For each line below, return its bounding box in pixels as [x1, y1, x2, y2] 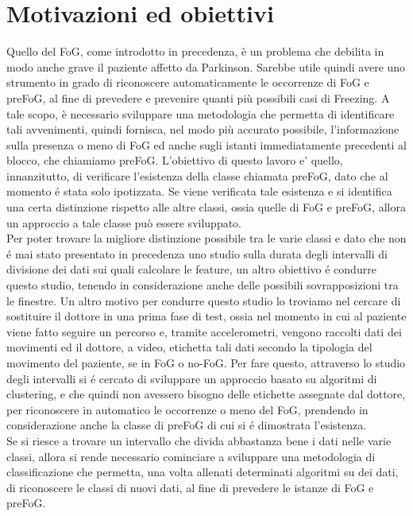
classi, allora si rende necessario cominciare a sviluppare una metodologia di [6, 448, 376, 464]
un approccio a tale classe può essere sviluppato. [6, 214, 242, 231]
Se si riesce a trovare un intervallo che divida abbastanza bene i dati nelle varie [6, 432, 392, 448]
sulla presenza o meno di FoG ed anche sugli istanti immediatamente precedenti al [6, 136, 407, 153]
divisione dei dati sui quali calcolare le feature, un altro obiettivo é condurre [6, 261, 376, 277]
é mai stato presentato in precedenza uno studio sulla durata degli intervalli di [6, 245, 388, 262]
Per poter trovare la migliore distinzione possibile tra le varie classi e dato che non [6, 230, 407, 246]
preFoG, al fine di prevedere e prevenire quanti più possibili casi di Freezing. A [6, 89, 390, 106]
